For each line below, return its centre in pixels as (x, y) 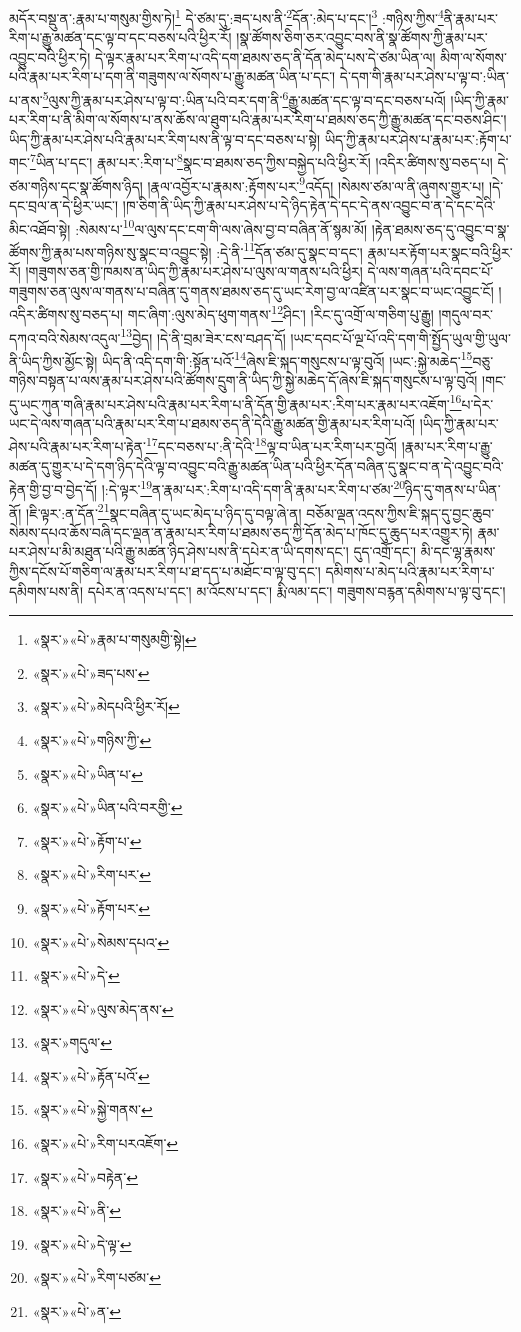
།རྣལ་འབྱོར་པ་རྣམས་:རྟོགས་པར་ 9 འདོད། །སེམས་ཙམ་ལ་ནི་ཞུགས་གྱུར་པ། (316, 184)
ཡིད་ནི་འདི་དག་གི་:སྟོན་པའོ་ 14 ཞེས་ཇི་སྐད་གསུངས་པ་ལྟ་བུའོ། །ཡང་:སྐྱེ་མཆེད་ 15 (287, 359)
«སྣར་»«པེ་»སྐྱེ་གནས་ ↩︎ (92, 1109)
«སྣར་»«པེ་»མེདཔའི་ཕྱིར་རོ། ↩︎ (106, 706)
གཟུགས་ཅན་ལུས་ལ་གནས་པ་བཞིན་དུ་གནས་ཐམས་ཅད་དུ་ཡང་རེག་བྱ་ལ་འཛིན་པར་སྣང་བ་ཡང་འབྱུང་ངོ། (251, 290)
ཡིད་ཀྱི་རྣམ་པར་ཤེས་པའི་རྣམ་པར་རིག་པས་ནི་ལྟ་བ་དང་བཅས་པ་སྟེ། (165, 138)
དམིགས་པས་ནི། (46, 590)
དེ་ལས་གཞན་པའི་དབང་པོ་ (430, 271)
